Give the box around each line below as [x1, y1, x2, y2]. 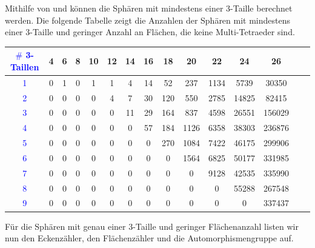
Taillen [10, 60, 39, 73]
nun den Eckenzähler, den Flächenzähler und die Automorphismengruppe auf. [5, 232, 294, 244]
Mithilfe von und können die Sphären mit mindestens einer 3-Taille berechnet [5, 2, 293, 14]
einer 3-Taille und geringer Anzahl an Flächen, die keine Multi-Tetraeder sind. [5, 25, 295, 38]
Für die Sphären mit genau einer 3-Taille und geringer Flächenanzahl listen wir [5, 220, 299, 232]
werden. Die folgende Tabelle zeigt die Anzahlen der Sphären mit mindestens [5, 13, 291, 26]
